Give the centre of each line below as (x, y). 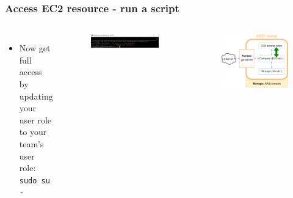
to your (33, 132)
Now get (35, 48)
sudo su (34, 181)
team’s (31, 143)
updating (36, 96)
